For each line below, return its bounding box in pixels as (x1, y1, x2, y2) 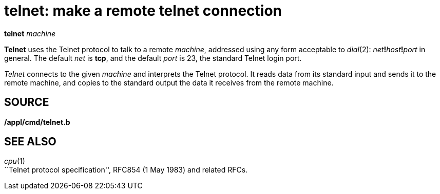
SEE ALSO (4, 135, 56, 148)
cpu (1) (4, 157, 25, 166)
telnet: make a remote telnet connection (4, 2, 282, 19)
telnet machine (4, 29, 56, 38)
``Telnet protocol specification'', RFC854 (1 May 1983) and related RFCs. (4, 165, 248, 175)
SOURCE (4, 96, 49, 109)
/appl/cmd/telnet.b (4, 117, 70, 126)
